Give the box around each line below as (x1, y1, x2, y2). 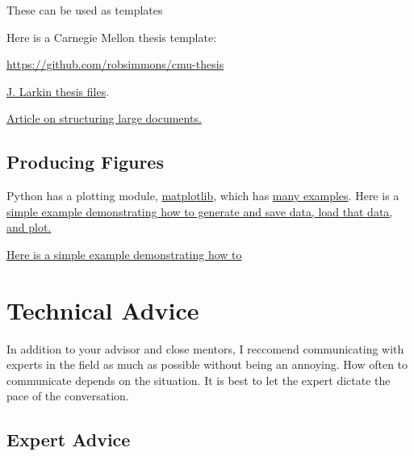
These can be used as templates (6, 2, 163, 18)
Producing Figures (6, 149, 164, 174)
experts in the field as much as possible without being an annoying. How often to (6, 356, 408, 373)
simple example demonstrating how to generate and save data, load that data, (6, 203, 393, 220)
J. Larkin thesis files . (6, 82, 110, 99)
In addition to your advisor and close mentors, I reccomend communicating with (6, 340, 404, 357)
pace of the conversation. (6, 387, 129, 404)
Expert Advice (6, 427, 131, 452)
